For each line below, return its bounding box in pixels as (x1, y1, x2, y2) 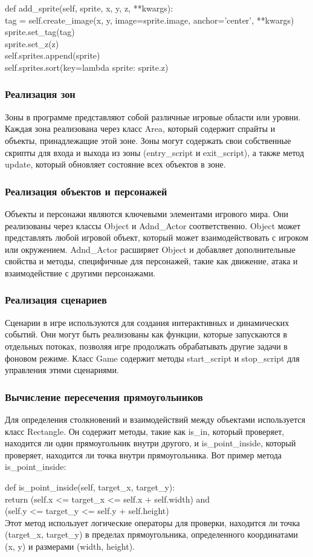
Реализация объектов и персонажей (5, 183, 167, 198)
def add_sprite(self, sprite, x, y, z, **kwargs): (5, 2, 173, 14)
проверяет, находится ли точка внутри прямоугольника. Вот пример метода (5, 448, 282, 461)
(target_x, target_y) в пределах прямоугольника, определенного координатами (5, 528, 298, 541)
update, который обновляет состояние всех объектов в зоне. (5, 158, 226, 171)
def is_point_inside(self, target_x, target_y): (5, 480, 175, 493)
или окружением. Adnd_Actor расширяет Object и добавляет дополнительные (5, 243, 295, 255)
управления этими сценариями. (5, 363, 119, 376)
